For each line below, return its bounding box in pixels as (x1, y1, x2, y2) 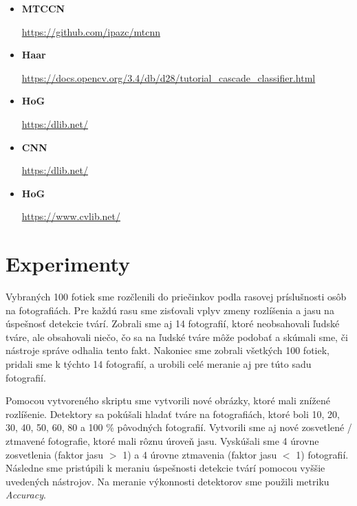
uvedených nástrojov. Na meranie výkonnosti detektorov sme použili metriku (6, 474, 329, 488)
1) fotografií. (296, 447, 349, 461)
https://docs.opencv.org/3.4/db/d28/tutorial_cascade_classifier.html (21, 70, 316, 85)
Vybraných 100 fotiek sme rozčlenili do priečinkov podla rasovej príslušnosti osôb (6, 289, 347, 304)
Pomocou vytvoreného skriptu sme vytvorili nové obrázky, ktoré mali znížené (6, 393, 330, 408)
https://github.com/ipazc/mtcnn (21, 24, 160, 38)
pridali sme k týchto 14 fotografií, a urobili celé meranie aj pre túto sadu (6, 357, 312, 371)
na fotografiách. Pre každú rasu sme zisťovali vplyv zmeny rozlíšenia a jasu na (6, 302, 334, 317)
